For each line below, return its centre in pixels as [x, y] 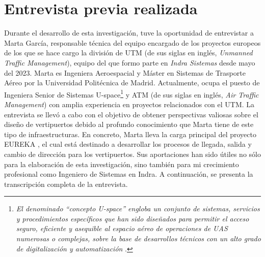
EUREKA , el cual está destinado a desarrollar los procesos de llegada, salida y [128, 144]
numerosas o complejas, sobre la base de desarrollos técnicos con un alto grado [138, 238]
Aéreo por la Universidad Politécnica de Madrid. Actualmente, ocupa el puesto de [132, 83]
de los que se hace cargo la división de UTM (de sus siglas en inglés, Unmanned [128, 53]
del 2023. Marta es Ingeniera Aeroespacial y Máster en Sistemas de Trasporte [125, 72]
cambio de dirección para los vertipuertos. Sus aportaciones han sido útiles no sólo [132, 154]
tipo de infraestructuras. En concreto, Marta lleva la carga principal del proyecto [130, 134]
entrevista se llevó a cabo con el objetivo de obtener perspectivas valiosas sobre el [131, 114]
